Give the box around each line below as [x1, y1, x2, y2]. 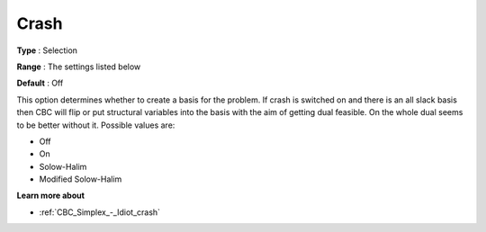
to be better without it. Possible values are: [16, 120, 175, 130]
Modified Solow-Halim [39, 174, 122, 184]
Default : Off [16, 77, 64, 89]
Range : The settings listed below [16, 61, 141, 72]
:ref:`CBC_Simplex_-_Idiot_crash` [39, 207, 161, 218]
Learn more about [16, 190, 85, 201]
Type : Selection [16, 45, 78, 56]
